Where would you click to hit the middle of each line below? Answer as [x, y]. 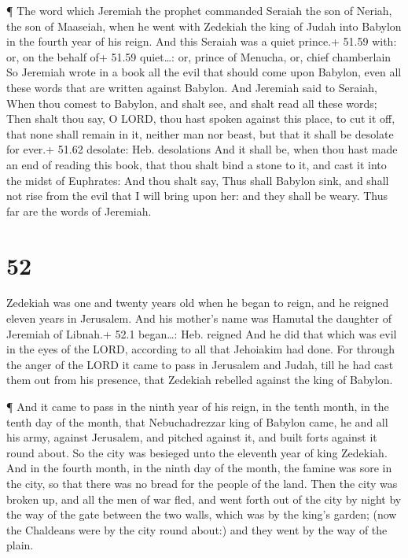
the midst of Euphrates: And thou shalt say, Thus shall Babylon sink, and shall [198, 180]
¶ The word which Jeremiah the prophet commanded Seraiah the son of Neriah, [199, 10]
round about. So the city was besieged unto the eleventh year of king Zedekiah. [197, 452]
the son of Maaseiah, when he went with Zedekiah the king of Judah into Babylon [204, 26]
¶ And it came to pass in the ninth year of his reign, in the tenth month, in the [198, 406]
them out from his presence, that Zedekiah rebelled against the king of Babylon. [200, 380]
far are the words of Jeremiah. [79, 211]
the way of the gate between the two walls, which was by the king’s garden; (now [202, 514]
